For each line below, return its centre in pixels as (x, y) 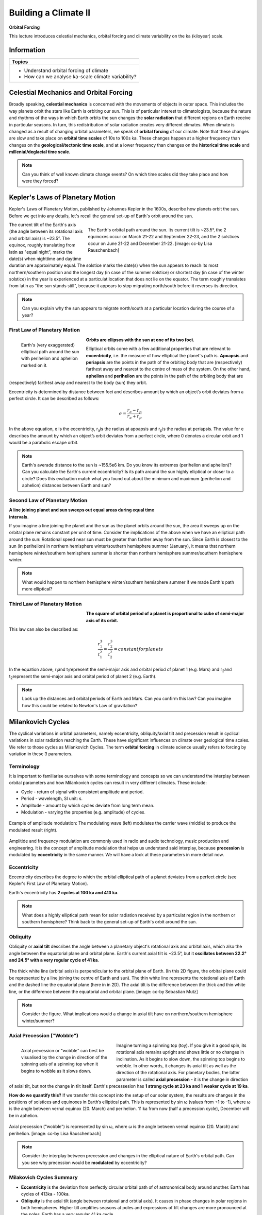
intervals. (19, 517)
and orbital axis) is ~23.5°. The (40, 238)
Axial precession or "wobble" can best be (63, 1050)
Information (27, 50)
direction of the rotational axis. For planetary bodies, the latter (178, 1073)
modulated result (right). (33, 830)
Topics (20, 62)
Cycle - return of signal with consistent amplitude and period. (82, 792)
